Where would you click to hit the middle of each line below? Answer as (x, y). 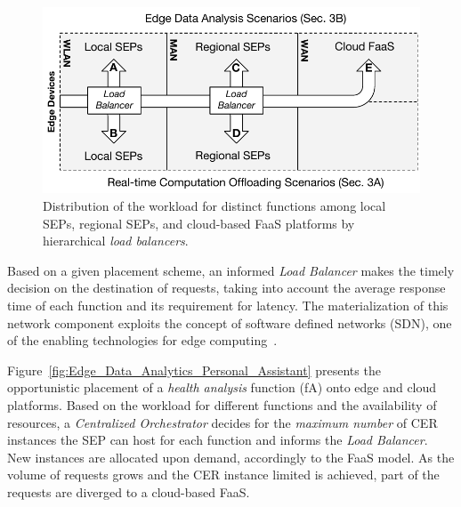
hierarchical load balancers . (116, 241)
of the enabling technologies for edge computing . (142, 340)
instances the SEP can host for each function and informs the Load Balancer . (218, 440)
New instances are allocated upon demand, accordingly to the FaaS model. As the (231, 457)
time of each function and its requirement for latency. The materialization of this (228, 305)
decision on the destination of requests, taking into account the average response (226, 288)
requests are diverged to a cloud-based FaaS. (129, 491)
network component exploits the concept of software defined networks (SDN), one (230, 322)
